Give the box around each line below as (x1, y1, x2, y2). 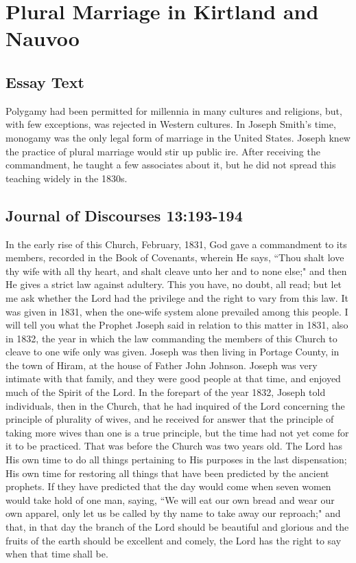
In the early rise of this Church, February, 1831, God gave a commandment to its (5, 236, 347, 251)
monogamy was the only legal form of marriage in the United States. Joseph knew (5, 130, 351, 144)
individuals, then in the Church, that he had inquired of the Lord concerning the (5, 398, 345, 412)
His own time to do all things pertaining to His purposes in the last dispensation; (5, 452, 347, 467)
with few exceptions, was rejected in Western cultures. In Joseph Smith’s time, (5, 117, 336, 131)
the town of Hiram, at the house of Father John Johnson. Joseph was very (5, 357, 318, 372)
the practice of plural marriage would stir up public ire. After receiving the (5, 144, 320, 158)
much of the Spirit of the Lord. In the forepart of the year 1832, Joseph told (5, 385, 326, 399)
